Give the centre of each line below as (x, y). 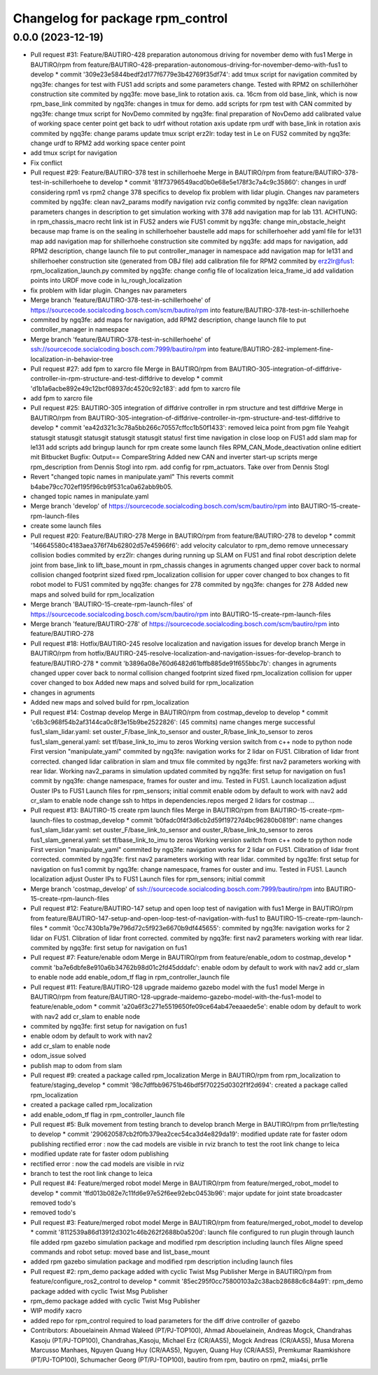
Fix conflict (47, 163)
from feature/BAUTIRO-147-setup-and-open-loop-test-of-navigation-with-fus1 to (148, 918)
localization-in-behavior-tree (72, 359)
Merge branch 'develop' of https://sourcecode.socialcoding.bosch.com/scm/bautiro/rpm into (165, 506)
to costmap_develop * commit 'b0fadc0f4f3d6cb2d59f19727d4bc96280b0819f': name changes (204, 820)
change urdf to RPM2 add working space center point (108, 143)
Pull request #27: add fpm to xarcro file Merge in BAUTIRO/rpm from (129, 369)
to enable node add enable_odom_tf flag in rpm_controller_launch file (130, 977)
